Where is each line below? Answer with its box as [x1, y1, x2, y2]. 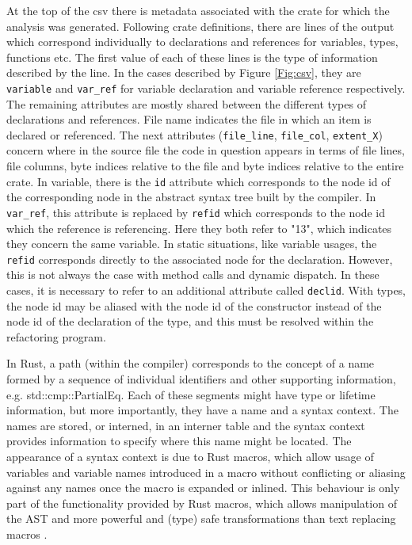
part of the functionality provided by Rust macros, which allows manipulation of [6, 494, 397, 511]
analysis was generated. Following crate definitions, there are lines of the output [6, 17, 395, 34]
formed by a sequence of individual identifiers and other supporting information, [6, 371, 396, 387]
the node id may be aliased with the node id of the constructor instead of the [6, 297, 382, 314]
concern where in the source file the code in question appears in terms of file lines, [6, 142, 405, 158]
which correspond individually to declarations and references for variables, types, [6, 33, 399, 50]
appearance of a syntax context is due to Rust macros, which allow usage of [6, 448, 374, 464]
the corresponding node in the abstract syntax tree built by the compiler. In [6, 189, 376, 205]
